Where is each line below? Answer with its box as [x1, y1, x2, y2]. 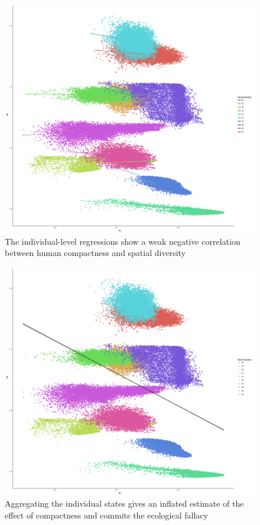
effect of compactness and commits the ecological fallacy [5, 508, 208, 521]
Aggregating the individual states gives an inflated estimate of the [5, 497, 244, 510]
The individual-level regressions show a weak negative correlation [5, 235, 240, 247]
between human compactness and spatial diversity [5, 247, 186, 259]
